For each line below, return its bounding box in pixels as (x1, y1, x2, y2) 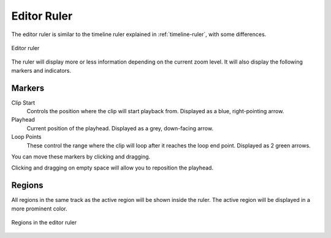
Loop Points (11, 133, 42, 141)
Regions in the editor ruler (11, 219, 77, 226)
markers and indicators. (11, 67, 72, 74)
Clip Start (11, 99, 36, 106)
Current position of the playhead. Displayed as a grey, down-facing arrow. (26, 124, 214, 132)
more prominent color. (11, 205, 67, 212)
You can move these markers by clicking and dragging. (11, 153, 151, 160)
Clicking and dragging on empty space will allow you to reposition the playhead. (11, 164, 214, 171)
